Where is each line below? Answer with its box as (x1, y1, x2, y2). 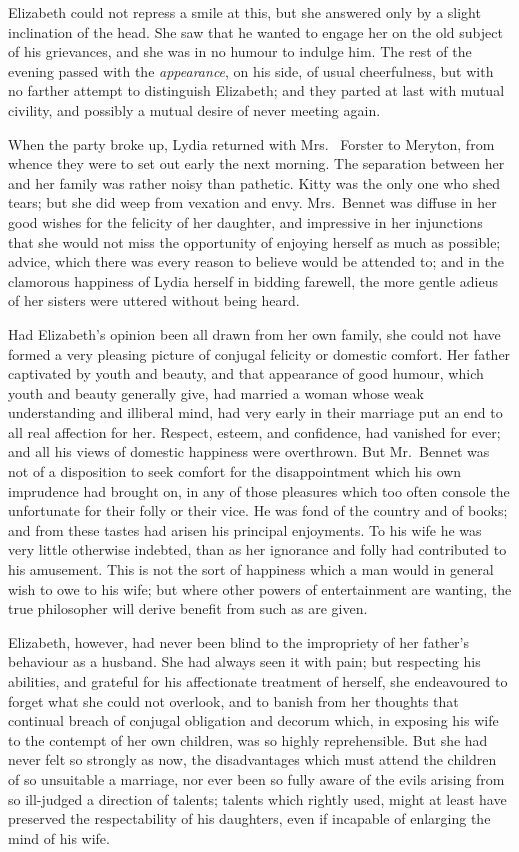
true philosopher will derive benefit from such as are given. (8, 598, 368, 619)
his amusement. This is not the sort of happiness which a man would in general (8, 559, 494, 580)
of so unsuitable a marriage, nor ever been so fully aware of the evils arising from (8, 768, 505, 789)
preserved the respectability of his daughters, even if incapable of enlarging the (8, 808, 491, 829)
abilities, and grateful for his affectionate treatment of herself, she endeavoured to (8, 671, 508, 691)
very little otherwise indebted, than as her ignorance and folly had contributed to (8, 539, 507, 560)
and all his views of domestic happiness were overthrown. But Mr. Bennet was (8, 441, 490, 462)
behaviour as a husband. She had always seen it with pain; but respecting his (8, 651, 481, 672)
